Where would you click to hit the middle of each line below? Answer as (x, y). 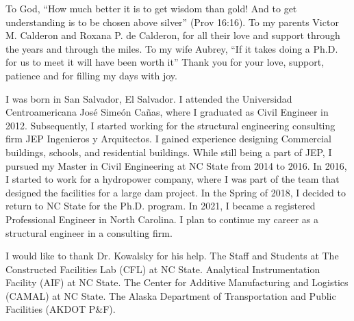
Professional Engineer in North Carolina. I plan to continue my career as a (162, 219)
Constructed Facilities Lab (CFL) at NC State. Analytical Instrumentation (163, 269)
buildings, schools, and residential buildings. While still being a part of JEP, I (169, 152)
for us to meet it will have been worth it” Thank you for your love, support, (165, 62)
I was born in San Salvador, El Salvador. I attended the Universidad (149, 98)
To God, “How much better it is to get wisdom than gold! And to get (151, 8)
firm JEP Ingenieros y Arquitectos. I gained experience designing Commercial (168, 139)
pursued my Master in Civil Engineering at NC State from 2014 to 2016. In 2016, (176, 165)
